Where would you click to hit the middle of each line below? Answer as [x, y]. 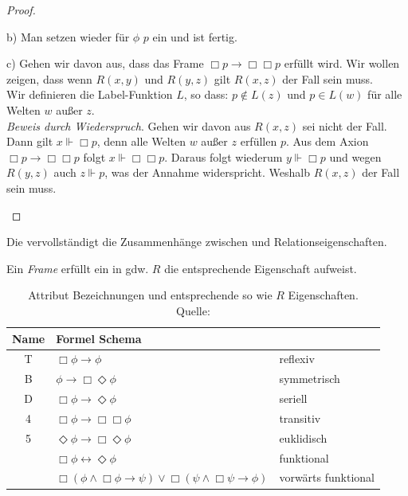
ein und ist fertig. [195, 36]
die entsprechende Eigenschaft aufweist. [261, 268]
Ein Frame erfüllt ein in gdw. [78, 268]
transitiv [300, 418]
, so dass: [206, 94]
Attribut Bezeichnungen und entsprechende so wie [150, 295]
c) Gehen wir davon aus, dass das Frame [105, 63]
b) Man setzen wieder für [68, 36]
